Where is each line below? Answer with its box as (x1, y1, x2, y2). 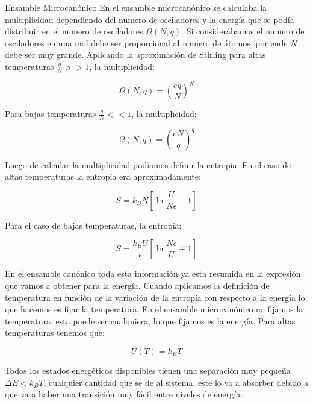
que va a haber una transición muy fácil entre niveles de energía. (5, 388, 243, 400)
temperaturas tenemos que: (5, 326, 105, 339)
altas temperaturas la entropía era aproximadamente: (5, 170, 201, 183)
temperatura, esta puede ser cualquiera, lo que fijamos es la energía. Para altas (5, 314, 296, 327)
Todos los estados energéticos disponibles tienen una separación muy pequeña (5, 364, 291, 376)
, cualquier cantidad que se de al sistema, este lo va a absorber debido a (43, 376, 308, 388)
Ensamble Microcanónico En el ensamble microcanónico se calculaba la (5, 1, 267, 13)
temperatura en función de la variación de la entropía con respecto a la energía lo (5, 291, 305, 303)
